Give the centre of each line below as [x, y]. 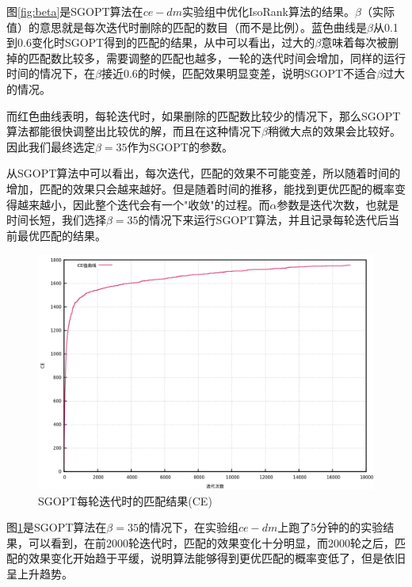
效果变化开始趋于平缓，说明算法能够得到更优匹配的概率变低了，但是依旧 [217, 558]
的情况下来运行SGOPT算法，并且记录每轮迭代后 [263, 220]
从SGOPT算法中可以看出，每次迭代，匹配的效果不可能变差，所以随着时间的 [204, 173]
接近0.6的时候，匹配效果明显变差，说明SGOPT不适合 [239, 73]
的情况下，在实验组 [188, 527]
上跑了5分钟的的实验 [330, 527]
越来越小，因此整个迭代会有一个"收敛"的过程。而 [143, 204]
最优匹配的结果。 [61, 235]
